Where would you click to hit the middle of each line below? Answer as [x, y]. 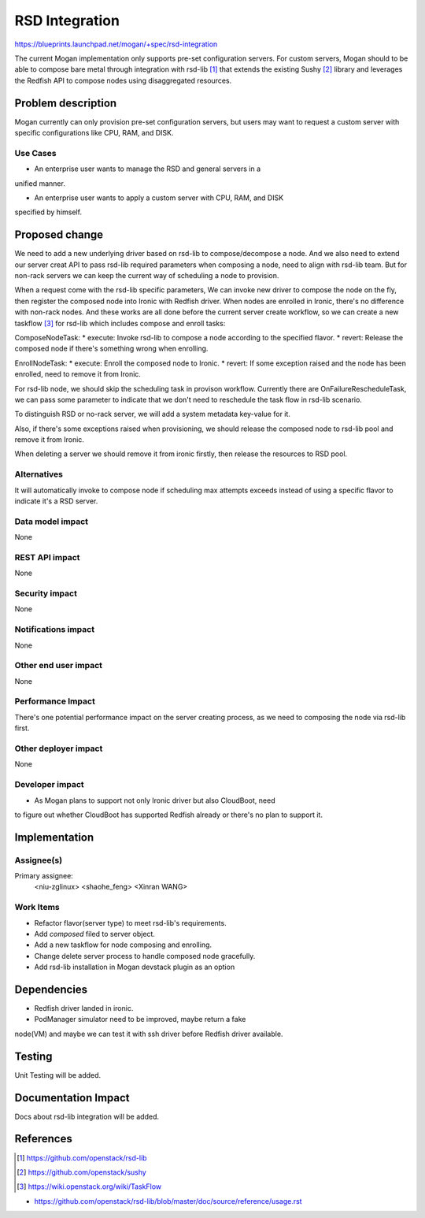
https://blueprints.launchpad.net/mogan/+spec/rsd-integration [116, 44]
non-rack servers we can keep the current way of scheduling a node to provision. [147, 276]
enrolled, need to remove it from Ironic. [78, 374]
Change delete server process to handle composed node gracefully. [145, 956]
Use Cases [35, 153]
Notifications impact [54, 629]
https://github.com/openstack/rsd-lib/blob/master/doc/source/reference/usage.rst [168, 1201]
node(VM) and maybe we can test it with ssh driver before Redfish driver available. [149, 1034]
